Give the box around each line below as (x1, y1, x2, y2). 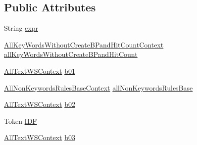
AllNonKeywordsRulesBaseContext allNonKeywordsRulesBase (4, 82, 193, 93)
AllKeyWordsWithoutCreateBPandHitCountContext (4, 39, 164, 49)
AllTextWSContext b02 (4, 99, 75, 109)
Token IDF (4, 115, 37, 126)
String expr (4, 23, 38, 33)
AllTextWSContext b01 (4, 65, 75, 76)
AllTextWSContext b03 (4, 132, 75, 143)
